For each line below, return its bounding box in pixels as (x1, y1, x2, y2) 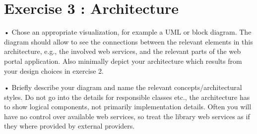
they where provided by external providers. (4, 121, 135, 131)
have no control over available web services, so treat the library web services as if (4, 111, 250, 121)
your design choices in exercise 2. (4, 65, 104, 76)
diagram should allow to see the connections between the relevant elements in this (4, 36, 253, 46)
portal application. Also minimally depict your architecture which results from (4, 55, 242, 66)
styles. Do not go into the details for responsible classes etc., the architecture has (4, 91, 250, 102)
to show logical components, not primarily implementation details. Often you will (4, 101, 252, 112)
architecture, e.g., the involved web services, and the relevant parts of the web (4, 46, 241, 56)
